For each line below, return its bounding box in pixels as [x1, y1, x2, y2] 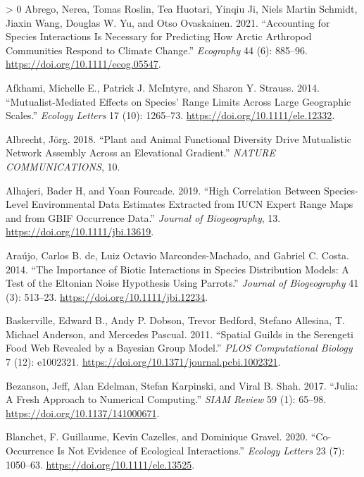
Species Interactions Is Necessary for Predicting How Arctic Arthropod [6, 29, 312, 44]
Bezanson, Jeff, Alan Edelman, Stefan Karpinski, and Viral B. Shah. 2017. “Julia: [6, 378, 358, 392]
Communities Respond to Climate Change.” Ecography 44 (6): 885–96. [6, 42, 308, 57]
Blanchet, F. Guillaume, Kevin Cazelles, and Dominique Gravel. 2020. [6, 429, 308, 444]
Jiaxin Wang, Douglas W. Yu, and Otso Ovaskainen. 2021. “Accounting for [6, 15, 330, 30]
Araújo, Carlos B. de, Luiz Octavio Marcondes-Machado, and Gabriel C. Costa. [6, 247, 349, 262]
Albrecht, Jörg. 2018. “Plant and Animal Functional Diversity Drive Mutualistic [6, 131, 351, 146]
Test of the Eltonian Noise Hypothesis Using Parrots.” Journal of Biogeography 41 [6, 275, 359, 290]
